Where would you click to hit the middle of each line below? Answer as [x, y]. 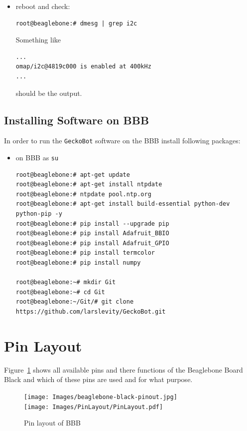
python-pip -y [39, 214]
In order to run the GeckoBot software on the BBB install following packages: [122, 141]
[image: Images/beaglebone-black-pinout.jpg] [101, 397]
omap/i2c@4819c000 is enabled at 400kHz [83, 67]
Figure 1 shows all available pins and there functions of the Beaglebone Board [123, 369]
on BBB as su [37, 158]
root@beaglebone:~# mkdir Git [66, 282]
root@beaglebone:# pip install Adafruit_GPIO [92, 243]
